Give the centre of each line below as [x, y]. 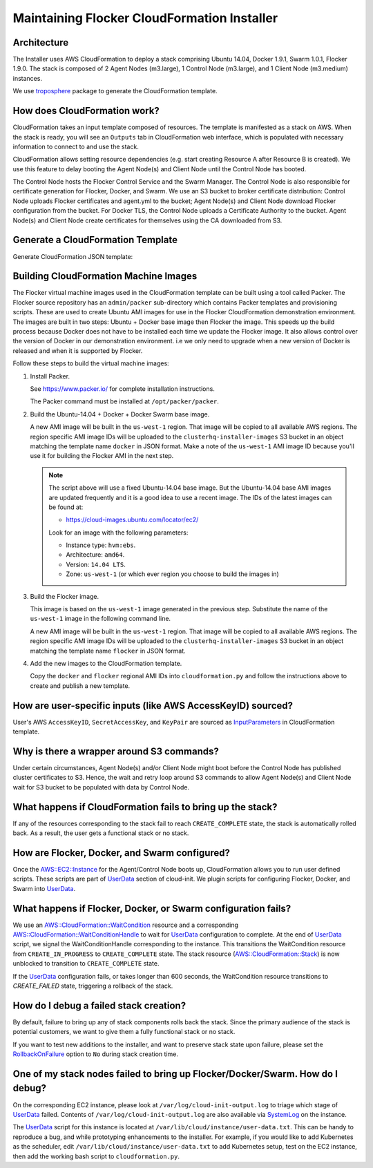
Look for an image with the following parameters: [118, 533]
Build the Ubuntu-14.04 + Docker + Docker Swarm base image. [120, 414]
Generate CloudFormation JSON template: [73, 256]
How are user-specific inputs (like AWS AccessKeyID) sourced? [153, 706]
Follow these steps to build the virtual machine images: [91, 363]
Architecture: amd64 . [95, 555]
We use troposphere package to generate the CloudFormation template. [115, 91]
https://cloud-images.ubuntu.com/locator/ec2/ [132, 520]
